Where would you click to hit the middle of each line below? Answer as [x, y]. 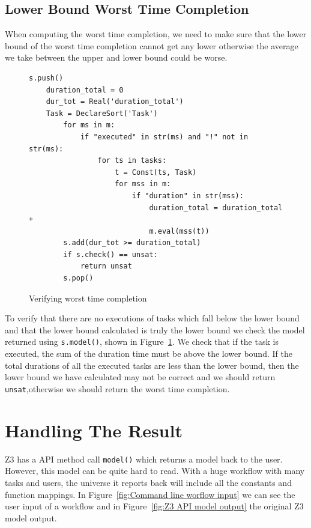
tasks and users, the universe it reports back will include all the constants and [148, 482]
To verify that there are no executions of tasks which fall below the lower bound [152, 318]
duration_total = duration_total [216, 208]
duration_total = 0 [85, 90]
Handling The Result [94, 430]
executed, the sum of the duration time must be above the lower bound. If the [149, 354]
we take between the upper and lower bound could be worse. [116, 57]
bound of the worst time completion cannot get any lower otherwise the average [152, 45]
